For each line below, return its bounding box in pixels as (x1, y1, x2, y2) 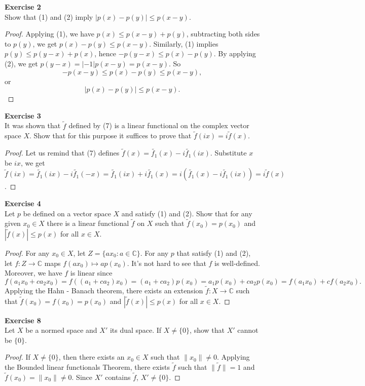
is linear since (70, 267, 113, 278)
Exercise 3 (5, 110, 41, 121)
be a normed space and (25, 325, 97, 335)
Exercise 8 (5, 315, 41, 325)
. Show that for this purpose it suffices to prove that (29, 130, 192, 141)
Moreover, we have (5, 267, 62, 278)
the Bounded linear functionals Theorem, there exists (5, 362, 170, 372)
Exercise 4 (5, 198, 41, 208)
